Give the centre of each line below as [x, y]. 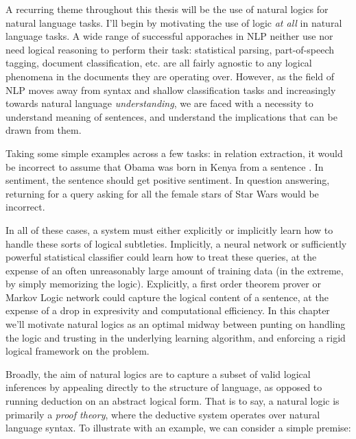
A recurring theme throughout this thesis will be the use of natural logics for [167, 9]
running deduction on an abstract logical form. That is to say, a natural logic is [173, 401]
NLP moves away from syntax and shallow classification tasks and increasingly [171, 90]
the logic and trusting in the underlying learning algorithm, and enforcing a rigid [176, 337]
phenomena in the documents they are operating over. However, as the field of [170, 76]
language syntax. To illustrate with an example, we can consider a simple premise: [178, 428]
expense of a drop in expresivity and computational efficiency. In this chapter [168, 310]
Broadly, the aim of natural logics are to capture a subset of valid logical [158, 373]
